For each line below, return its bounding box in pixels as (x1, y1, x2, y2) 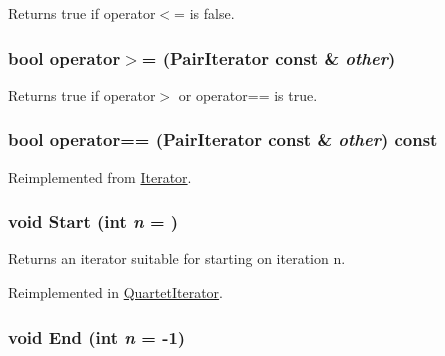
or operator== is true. (178, 84, 318, 105)
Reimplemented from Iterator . (8, 166, 192, 187)
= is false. (174, 3, 235, 23)
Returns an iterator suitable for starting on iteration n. (8, 248, 346, 269)
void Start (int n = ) (8, 209, 179, 234)
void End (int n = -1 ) (8, 324, 186, 349)
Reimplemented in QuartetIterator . (8, 282, 224, 303)
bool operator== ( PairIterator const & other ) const (8, 127, 438, 152)
